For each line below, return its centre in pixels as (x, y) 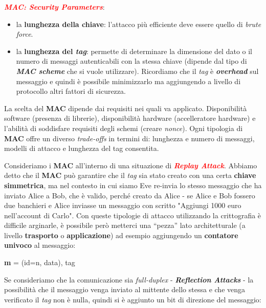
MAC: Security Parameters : (54, 7)
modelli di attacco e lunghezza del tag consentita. (82, 148)
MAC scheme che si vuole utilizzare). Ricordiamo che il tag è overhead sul (137, 71)
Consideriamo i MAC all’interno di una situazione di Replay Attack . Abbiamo (131, 165)
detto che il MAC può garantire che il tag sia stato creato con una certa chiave (130, 175)
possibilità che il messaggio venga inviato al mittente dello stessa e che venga (125, 289)
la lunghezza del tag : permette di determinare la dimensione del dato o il (134, 51)
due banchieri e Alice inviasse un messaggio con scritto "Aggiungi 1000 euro (123, 205)
